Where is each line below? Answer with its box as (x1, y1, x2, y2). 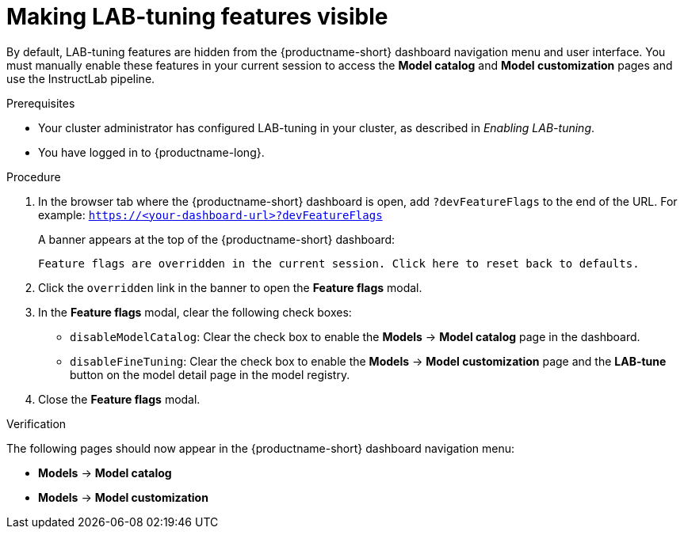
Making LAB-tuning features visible (6, 3, 388, 30)
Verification (6, 416, 67, 431)
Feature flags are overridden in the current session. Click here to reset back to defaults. (38, 256, 640, 270)
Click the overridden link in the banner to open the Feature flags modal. (38, 280, 422, 294)
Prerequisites (6, 96, 75, 110)
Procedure (6, 169, 61, 184)
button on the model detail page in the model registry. (70, 367, 350, 381)
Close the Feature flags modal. (38, 392, 201, 406)
